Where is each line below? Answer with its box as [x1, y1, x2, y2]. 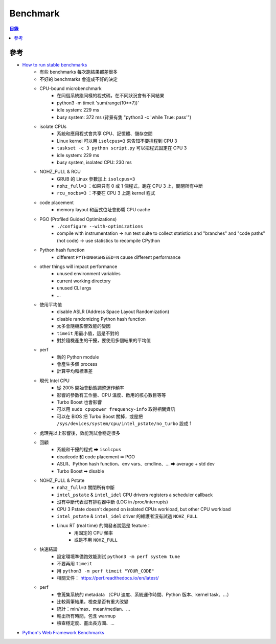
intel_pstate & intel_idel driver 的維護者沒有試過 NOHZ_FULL [57, 513, 198, 519]
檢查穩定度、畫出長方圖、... [57, 620, 115, 626]
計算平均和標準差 [57, 368, 93, 374]
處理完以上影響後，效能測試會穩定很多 [39, 430, 120, 436]
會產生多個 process [57, 361, 98, 367]
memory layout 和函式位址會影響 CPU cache [57, 207, 151, 213]
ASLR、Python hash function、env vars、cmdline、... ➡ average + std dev [57, 461, 215, 467]
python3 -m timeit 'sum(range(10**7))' [57, 100, 139, 106]
